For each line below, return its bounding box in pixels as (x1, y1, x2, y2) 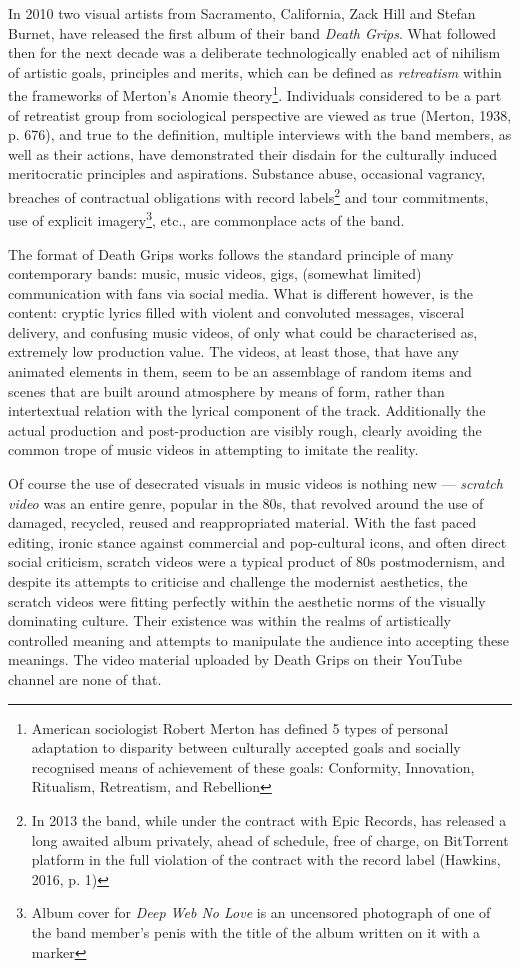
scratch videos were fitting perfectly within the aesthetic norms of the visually (8, 590, 486, 611)
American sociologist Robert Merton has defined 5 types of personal (31, 717, 449, 738)
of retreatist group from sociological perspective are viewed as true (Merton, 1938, (8, 104, 512, 125)
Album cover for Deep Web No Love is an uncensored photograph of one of (31, 902, 491, 923)
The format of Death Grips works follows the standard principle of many (8, 243, 454, 264)
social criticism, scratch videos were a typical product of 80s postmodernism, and (8, 551, 505, 572)
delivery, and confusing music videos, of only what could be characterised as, (8, 321, 478, 342)
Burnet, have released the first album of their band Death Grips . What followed (8, 22, 497, 43)
